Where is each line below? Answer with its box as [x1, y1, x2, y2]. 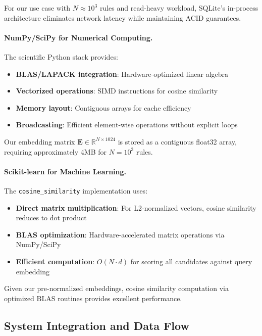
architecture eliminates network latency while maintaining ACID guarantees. [4, 12, 241, 23]
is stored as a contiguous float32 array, [118, 136, 237, 147]
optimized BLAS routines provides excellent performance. [4, 293, 182, 303]
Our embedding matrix [4, 136, 75, 147]
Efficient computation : [16, 256, 95, 266]
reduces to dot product [16, 212, 87, 223]
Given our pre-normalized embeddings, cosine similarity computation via [4, 283, 229, 294]
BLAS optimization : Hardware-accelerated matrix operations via [16, 229, 225, 239]
